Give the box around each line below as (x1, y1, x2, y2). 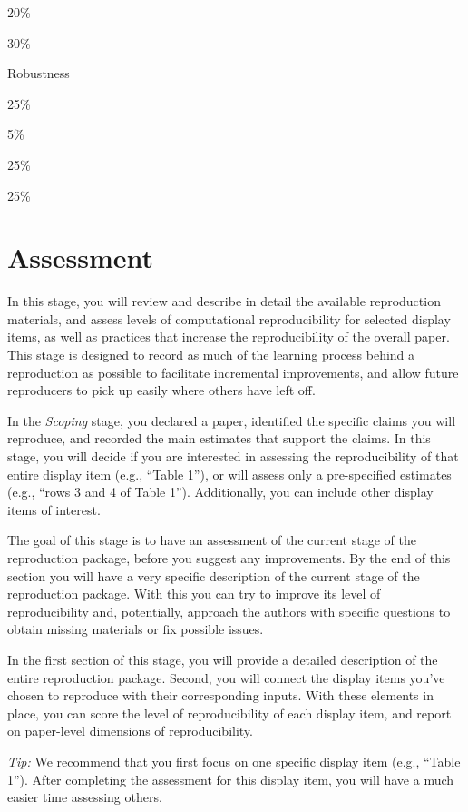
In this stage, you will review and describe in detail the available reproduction (7, 292, 441, 311)
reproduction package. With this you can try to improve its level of (7, 584, 381, 603)
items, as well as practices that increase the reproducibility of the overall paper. (7, 327, 450, 346)
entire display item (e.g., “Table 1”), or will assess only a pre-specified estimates (7, 464, 452, 483)
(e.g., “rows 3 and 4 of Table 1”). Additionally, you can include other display (7, 482, 434, 501)
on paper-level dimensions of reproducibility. (7, 721, 253, 740)
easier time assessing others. (7, 787, 162, 807)
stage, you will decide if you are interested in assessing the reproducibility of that (7, 447, 459, 466)
